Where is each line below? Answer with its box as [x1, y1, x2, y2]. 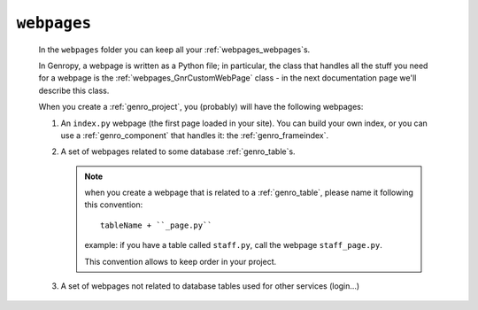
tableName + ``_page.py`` [100, 220, 212, 230]
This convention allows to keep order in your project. [84, 256, 277, 267]
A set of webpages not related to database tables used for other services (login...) [60, 281, 360, 291]
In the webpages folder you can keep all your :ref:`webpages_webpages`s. [38, 44, 311, 55]
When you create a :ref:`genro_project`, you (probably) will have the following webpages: [38, 102, 364, 112]
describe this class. [38, 85, 110, 96]
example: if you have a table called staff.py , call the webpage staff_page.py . [84, 240, 382, 251]
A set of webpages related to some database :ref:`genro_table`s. [60, 146, 296, 157]
